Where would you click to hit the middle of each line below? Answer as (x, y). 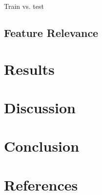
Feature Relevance (51, 32)
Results (29, 69)
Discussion (40, 107)
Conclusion (42, 146)
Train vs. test (24, 6)
